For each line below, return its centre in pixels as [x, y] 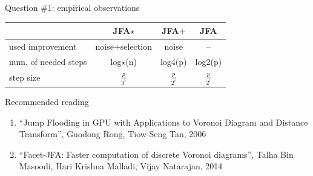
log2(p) [209, 61]
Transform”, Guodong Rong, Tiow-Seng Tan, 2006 [113, 134]
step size [25, 77]
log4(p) [173, 61]
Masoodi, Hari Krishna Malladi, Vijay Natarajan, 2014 [121, 166]
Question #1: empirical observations [72, 7]
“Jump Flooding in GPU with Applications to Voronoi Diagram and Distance [163, 122]
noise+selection [124, 46]
